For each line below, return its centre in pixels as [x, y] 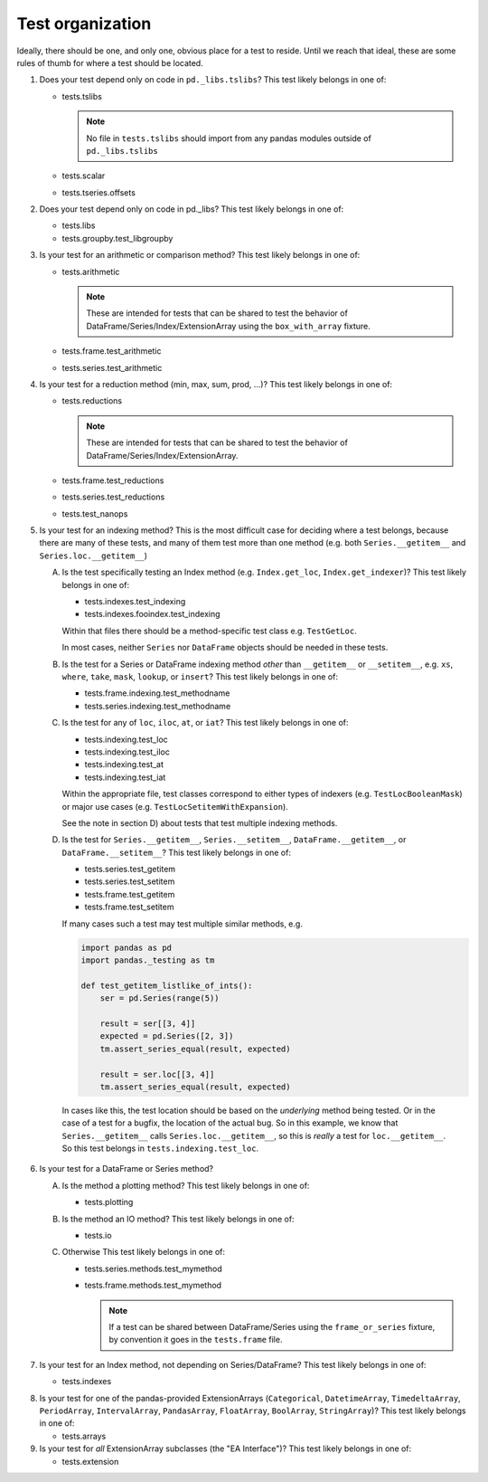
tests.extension [90, 1461]
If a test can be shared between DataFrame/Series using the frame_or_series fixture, [272, 1326]
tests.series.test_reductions [113, 497]
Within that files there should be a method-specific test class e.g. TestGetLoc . [209, 631]
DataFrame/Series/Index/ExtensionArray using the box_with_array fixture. [228, 326]
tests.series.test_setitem [130, 881]
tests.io [98, 1236]
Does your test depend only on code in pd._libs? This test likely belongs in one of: [192, 209]
